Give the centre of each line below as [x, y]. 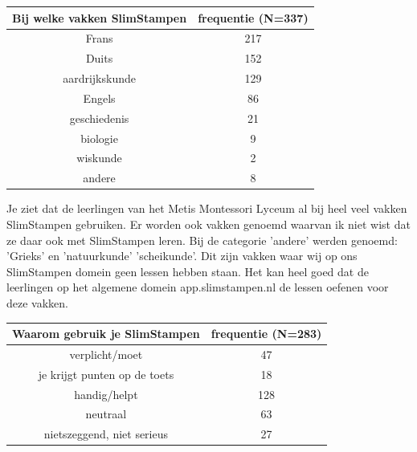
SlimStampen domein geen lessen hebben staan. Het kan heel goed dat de [188, 271]
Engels [99, 98]
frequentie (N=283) [266, 333]
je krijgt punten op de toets [106, 374]
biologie [99, 138]
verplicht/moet [106, 354]
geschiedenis [99, 118]
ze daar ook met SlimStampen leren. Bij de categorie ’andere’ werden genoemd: [202, 240]
